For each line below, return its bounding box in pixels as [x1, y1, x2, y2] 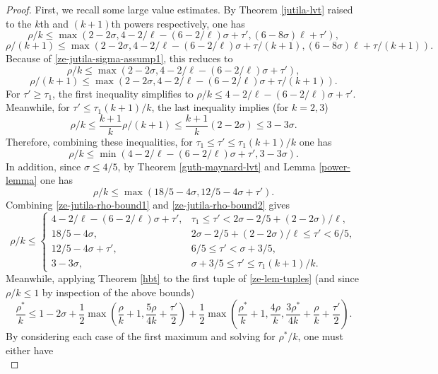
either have [6, 342, 54, 357]
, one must [297, 329, 343, 344]
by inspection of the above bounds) [42, 284, 195, 299]
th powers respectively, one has [111, 16, 245, 30]
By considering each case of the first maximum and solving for [6, 329, 276, 344]
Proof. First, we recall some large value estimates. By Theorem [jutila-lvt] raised [6, 2, 353, 16]
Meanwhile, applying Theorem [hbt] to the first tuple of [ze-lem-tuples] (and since [6, 271, 360, 286]
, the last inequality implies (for [151, 100, 289, 115]
